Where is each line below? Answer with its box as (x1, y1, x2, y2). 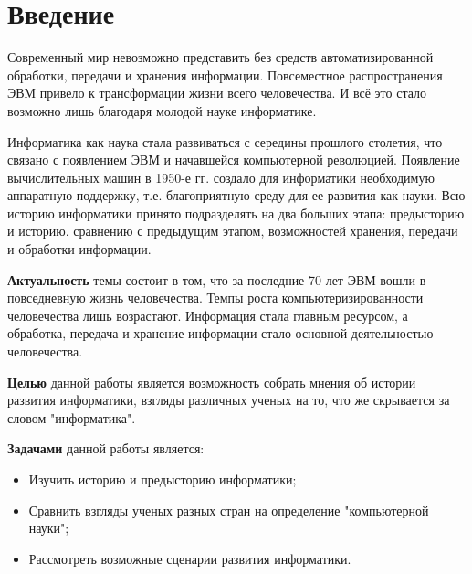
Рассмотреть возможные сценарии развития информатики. (28, 548, 351, 568)
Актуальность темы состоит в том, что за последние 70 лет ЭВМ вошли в (7, 270, 426, 289)
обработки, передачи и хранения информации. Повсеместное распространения (7, 65, 443, 84)
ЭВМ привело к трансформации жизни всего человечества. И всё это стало (7, 83, 426, 102)
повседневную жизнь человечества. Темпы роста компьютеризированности (7, 288, 424, 307)
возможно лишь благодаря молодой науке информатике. (7, 101, 317, 120)
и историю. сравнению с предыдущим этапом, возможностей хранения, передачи (7, 221, 458, 240)
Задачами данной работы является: (7, 439, 205, 458)
